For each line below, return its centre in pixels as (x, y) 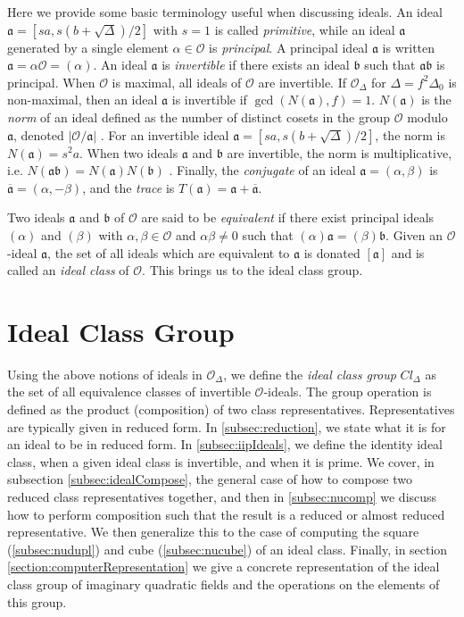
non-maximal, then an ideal (83, 100)
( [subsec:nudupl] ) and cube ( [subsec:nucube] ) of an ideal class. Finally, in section (228, 549)
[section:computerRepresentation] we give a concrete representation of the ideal (224, 567)
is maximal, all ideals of (177, 82)
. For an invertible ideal (165, 134)
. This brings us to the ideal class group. (253, 270)
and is (408, 252)
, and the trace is (128, 187)
